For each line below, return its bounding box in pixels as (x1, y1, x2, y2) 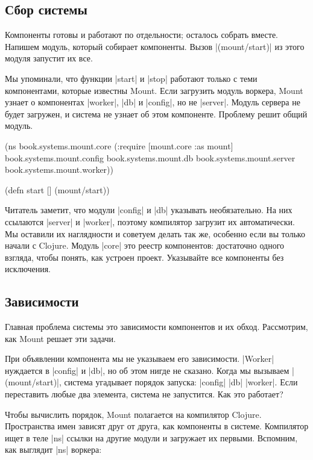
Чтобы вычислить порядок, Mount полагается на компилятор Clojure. (5, 408, 262, 420)
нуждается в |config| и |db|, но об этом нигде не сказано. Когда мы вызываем (5, 364, 289, 376)
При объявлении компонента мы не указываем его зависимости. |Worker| (5, 352, 274, 365)
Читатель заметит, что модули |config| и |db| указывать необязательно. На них (5, 204, 292, 216)
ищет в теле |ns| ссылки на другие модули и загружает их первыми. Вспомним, (5, 431, 298, 444)
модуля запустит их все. (5, 52, 93, 64)
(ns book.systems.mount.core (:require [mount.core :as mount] (5, 139, 233, 152)
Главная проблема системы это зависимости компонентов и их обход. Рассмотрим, (5, 320, 308, 333)
